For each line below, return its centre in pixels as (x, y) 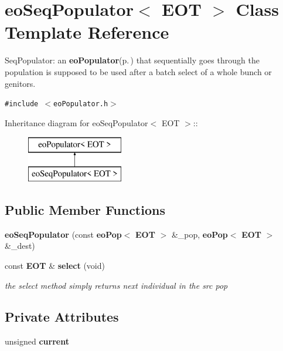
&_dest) (20, 246)
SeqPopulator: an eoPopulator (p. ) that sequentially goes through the (132, 60)
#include (22, 104)
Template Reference (87, 32)
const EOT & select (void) (55, 265)
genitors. (20, 83)
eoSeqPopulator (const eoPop (63, 234)
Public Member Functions (85, 209)
